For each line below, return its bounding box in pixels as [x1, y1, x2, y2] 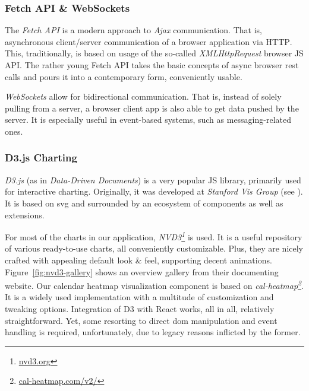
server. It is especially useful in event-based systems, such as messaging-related [5, 113, 292, 126]
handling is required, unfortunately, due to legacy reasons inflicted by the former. [5, 326, 301, 338]
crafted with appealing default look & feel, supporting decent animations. [5, 254, 272, 266]
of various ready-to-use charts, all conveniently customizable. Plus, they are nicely [5, 242, 303, 255]
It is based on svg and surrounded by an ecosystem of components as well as [5, 196, 283, 209]
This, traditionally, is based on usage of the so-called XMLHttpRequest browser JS [5, 47, 304, 59]
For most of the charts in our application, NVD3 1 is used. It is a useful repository [5, 229, 302, 243]
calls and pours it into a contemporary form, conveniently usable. [5, 70, 242, 82]
